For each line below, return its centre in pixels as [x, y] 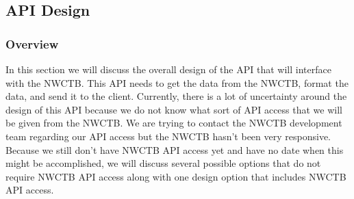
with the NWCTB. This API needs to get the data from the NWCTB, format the [177, 82]
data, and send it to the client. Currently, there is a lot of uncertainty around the [176, 96]
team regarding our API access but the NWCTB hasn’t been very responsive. [168, 136]
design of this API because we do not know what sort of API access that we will [174, 109]
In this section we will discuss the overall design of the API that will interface [168, 69]
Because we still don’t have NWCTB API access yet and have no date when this [175, 149]
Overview [32, 43]
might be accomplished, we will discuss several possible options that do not [163, 163]
